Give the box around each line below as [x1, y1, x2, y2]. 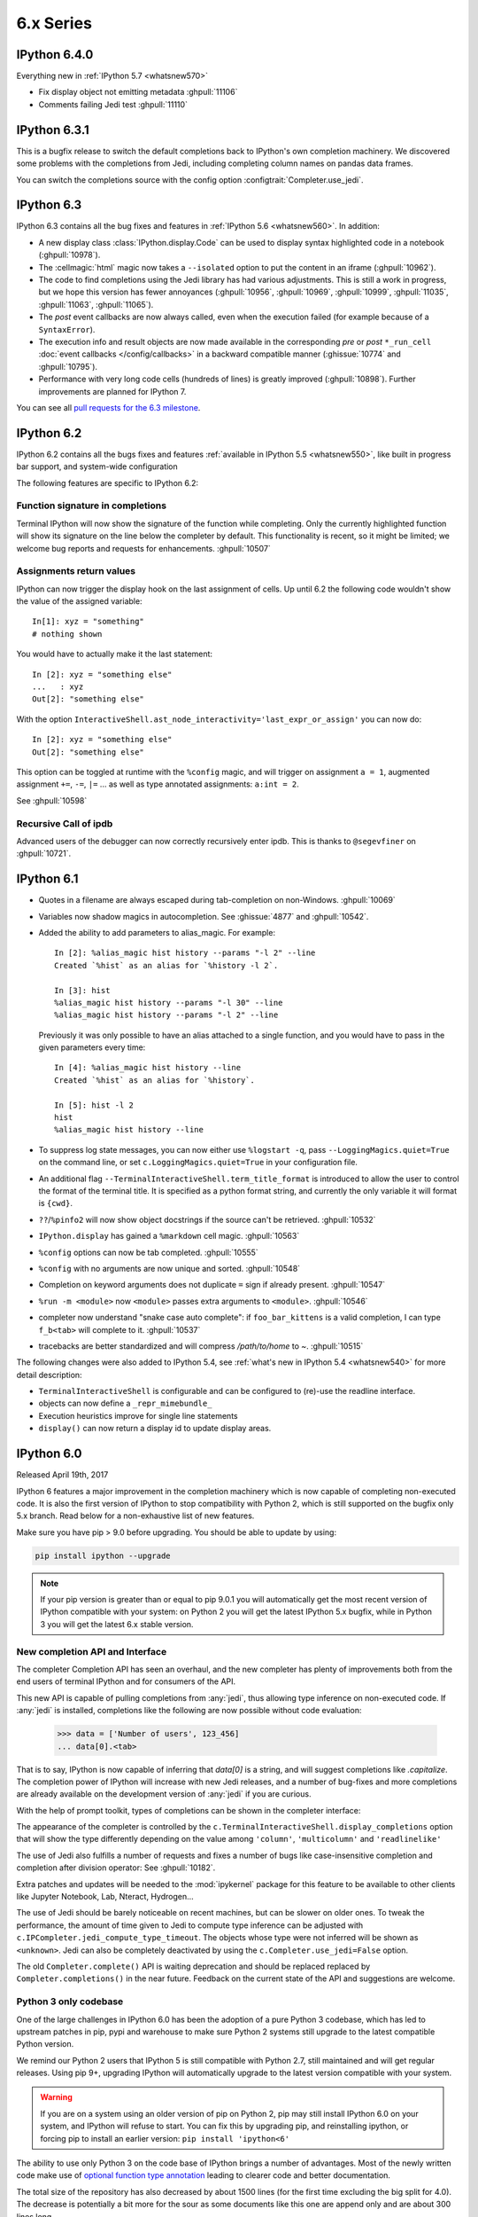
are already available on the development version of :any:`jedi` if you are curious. [16, 1789, 312, 1799]
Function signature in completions [16, 499, 167, 512]
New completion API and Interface [16, 1645, 167, 1657]
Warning [40, 2092, 73, 2103]
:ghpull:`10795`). [38, 361, 97, 372]
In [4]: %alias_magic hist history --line [54, 1062, 242, 1073]
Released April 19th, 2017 [16, 1469, 109, 1480]
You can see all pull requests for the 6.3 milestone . [16, 402, 201, 412]
